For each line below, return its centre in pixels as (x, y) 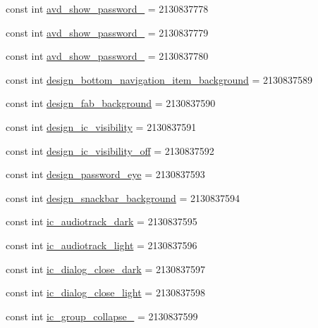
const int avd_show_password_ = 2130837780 (107, 56)
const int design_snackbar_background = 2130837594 (123, 197)
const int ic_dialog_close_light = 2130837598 (105, 292)
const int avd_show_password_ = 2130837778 (107, 8)
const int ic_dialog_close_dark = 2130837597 (105, 269)
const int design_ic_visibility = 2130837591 (101, 126)
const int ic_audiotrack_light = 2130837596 (102, 245)
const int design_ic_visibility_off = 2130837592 (110, 150)
